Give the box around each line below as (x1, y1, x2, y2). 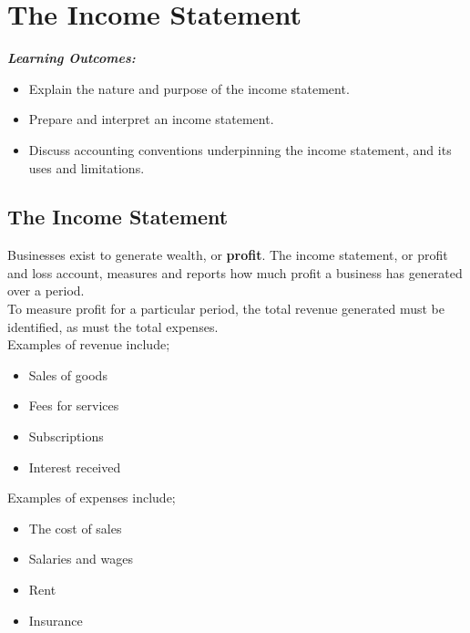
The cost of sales (28, 518, 122, 537)
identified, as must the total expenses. (7, 316, 219, 336)
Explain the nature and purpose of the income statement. (28, 78, 350, 98)
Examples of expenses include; (7, 488, 176, 507)
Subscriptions (28, 427, 104, 446)
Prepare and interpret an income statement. (28, 109, 274, 129)
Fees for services (28, 396, 119, 415)
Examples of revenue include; (7, 335, 170, 354)
